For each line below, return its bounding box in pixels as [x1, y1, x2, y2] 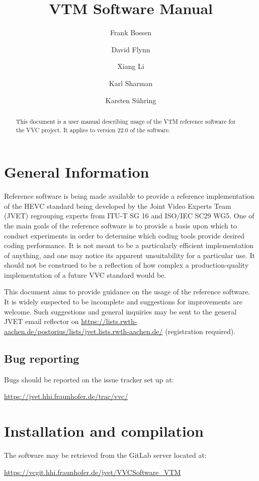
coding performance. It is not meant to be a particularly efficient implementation [4, 240, 254, 251]
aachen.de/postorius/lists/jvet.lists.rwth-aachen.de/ [4, 326, 163, 336]
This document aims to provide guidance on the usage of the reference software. [4, 286, 250, 297]
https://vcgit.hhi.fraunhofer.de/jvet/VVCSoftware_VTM [4, 466, 181, 477]
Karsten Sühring [105, 95, 156, 105]
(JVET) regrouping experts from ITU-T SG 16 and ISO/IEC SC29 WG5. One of [4, 210, 254, 221]
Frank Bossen [110, 27, 152, 38]
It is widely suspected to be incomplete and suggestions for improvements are [4, 296, 242, 307]
